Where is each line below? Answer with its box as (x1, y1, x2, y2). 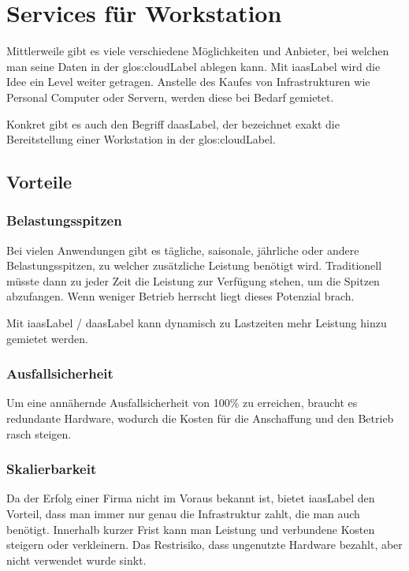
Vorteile (6, 170, 73, 194)
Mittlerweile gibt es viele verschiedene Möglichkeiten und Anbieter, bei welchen (6, 43, 389, 59)
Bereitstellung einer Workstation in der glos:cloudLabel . (6, 131, 276, 147)
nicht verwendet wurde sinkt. (6, 551, 147, 568)
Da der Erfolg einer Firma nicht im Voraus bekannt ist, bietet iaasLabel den (6, 490, 375, 506)
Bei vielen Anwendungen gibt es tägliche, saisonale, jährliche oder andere (6, 241, 359, 258)
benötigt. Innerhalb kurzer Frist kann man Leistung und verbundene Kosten (6, 521, 375, 537)
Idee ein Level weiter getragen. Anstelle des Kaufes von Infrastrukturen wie (6, 73, 370, 90)
